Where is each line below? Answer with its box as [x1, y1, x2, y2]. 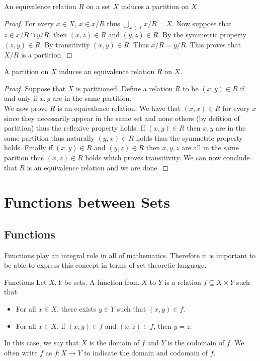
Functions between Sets [4, 192, 170, 212]
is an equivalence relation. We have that [57, 102, 181, 113]
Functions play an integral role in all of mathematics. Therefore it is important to [4, 250, 256, 260]
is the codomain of [167, 337, 225, 348]
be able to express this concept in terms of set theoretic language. [4, 260, 207, 270]
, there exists [57, 304, 97, 314]
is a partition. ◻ [21, 49, 72, 59]
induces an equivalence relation [59, 66, 155, 77]
